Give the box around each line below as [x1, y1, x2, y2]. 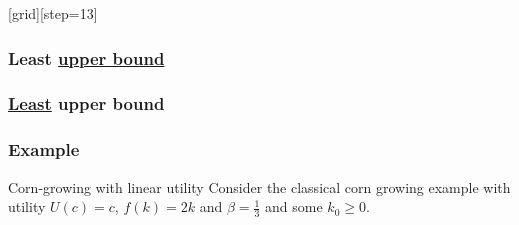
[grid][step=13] [8, 3, 98, 23]
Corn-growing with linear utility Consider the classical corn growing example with [8, 176, 511, 197]
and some [265, 196, 323, 217]
